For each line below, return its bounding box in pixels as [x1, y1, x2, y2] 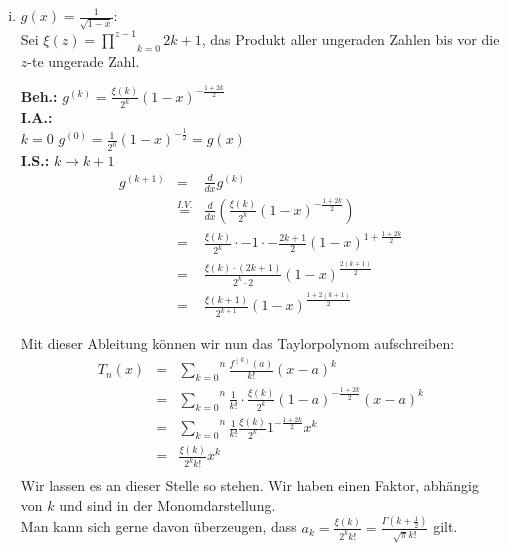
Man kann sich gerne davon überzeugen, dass [20, 516, 297, 537]
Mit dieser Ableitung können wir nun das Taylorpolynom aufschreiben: [20, 333, 455, 354]
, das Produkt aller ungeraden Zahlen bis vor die [201, 28, 500, 49]
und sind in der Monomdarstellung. [59, 494, 276, 515]
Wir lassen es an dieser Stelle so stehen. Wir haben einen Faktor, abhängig [20, 475, 479, 496]
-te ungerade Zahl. [27, 50, 140, 71]
